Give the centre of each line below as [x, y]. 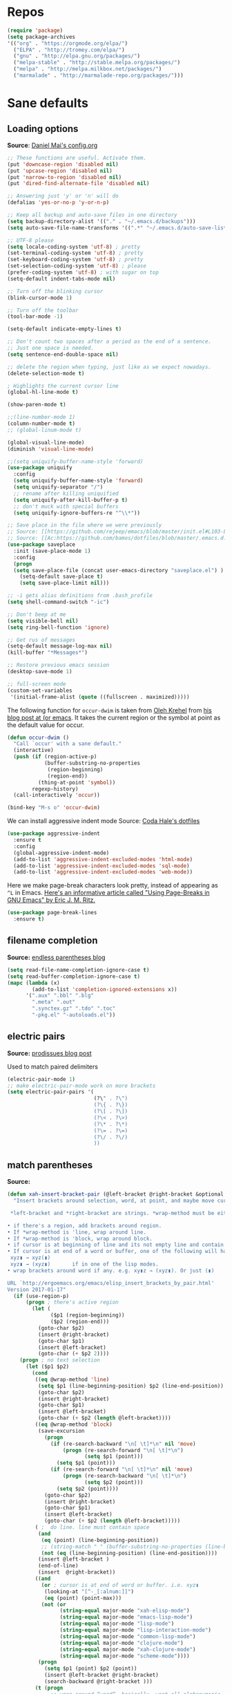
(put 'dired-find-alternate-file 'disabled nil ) [78, 184]
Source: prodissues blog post [49, 1053]
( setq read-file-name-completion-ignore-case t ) [78, 970]
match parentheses [50, 1165]
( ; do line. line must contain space [92, 1527]
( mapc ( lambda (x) [33, 983]
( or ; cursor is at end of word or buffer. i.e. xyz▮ [120, 1585]
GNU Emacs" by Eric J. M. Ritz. [51, 900]
